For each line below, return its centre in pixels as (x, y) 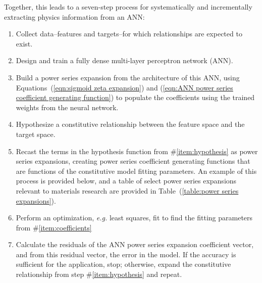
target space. (36, 134)
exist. (24, 43)
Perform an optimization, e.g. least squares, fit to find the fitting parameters (134, 218)
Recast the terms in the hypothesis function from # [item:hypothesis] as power (137, 151)
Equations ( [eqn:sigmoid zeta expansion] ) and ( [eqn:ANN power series (124, 87)
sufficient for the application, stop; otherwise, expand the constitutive (123, 264)
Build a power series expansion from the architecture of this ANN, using (128, 77)
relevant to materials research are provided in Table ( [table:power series (127, 190)
